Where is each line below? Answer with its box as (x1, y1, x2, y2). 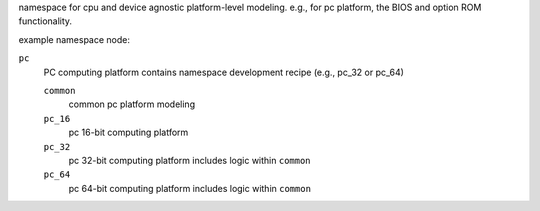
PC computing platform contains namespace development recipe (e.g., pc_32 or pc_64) (43, 66, 405, 78)
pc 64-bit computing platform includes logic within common (68, 182, 312, 194)
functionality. (18, 15, 73, 27)
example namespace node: (18, 33, 130, 45)
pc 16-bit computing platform (68, 126, 189, 139)
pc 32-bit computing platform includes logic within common (68, 154, 311, 166)
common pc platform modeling (68, 98, 195, 110)
